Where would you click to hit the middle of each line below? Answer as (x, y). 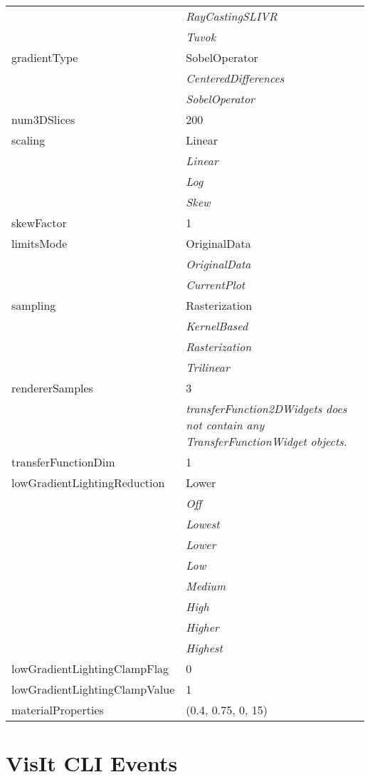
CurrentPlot (216, 285)
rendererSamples (52, 388)
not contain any (225, 425)
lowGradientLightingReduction (88, 483)
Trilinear (208, 367)
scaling (28, 140)
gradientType (45, 57)
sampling (34, 305)
